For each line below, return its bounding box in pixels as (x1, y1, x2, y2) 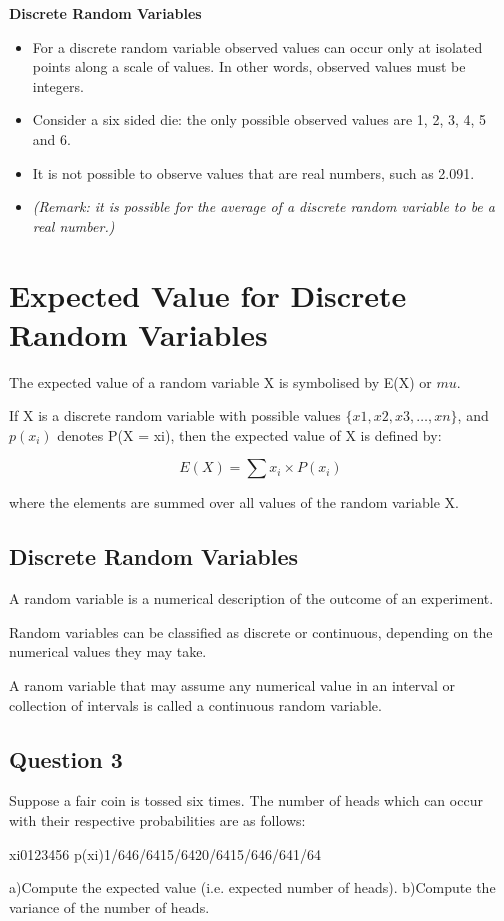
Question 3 (9, 743, 123, 774)
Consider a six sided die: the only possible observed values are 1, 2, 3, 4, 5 (32, 109, 487, 130)
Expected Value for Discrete (9, 274, 407, 315)
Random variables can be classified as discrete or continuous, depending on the (9, 621, 493, 642)
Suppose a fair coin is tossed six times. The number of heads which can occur (9, 790, 483, 811)
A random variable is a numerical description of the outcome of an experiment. (9, 588, 494, 609)
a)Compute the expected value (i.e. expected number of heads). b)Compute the (9, 877, 496, 898)
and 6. (32, 128, 71, 149)
